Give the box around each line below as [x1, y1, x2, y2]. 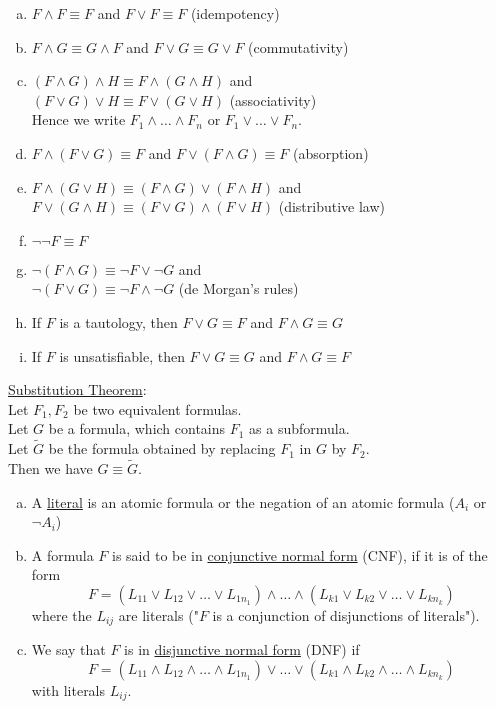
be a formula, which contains [48, 418, 226, 439]
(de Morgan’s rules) [178, 278, 299, 299]
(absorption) [292, 142, 369, 163]
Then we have [8, 457, 93, 478]
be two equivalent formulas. [73, 398, 242, 419]
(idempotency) [190, 3, 280, 23]
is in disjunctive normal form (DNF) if [124, 639, 360, 660]
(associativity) [229, 89, 317, 110]
